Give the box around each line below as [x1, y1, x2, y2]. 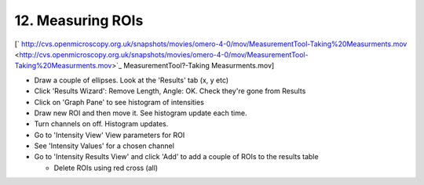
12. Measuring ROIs [14, 12, 144, 29]
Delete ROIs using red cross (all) [53, 163, 159, 172]
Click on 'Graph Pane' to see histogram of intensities [34, 97, 204, 107]
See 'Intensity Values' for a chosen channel [34, 141, 174, 151]
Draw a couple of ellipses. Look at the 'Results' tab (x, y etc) [34, 75, 229, 85]
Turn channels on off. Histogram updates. [34, 119, 169, 129]
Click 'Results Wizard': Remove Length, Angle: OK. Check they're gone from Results [34, 86, 306, 96]
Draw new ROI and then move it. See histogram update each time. [34, 108, 247, 118]
